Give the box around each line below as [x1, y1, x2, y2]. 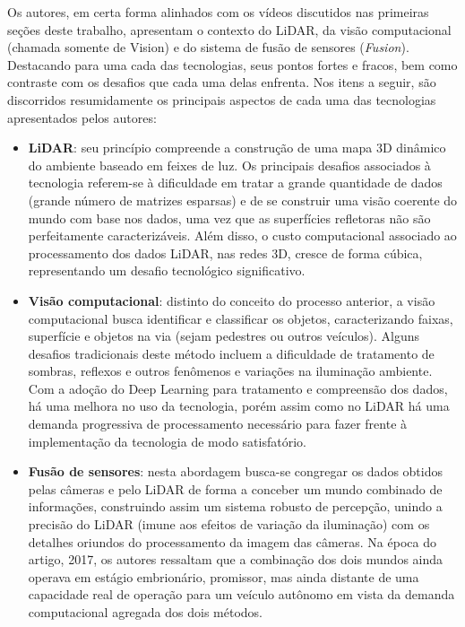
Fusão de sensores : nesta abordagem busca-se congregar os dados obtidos [28, 462, 443, 481]
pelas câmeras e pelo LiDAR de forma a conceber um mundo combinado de [28, 479, 443, 498]
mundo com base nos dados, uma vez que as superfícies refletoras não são [28, 208, 431, 227]
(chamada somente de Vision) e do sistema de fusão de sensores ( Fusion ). [7, 38, 409, 57]
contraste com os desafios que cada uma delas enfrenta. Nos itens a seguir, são [7, 73, 436, 91]
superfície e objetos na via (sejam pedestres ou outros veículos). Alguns [28, 327, 420, 345]
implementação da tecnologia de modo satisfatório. [28, 431, 306, 450]
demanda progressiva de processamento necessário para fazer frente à [28, 414, 408, 433]
